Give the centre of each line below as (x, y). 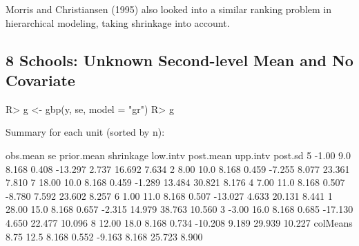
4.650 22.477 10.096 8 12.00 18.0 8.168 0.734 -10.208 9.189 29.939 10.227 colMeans (179, 222)
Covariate (40, 80)
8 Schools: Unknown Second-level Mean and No (179, 60)
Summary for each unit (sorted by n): (85, 132)
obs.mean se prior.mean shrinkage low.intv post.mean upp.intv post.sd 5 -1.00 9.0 (178, 155)
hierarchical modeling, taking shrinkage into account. (118, 22)
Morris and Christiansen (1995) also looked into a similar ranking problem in (168, 9)
